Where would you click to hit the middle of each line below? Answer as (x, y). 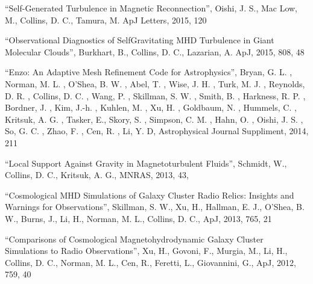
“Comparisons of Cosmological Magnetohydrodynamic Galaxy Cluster (134, 239)
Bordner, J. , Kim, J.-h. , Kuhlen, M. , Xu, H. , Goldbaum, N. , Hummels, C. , (151, 107)
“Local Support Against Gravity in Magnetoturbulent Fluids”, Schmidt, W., (146, 163)
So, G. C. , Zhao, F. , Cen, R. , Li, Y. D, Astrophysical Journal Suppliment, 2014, (157, 131)
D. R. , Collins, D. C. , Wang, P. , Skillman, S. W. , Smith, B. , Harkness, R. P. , (155, 95)
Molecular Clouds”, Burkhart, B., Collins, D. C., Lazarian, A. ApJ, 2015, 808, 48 (155, 51)
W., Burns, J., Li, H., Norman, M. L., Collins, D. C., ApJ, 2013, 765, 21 (138, 218)
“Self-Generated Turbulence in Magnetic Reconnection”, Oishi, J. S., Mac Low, (151, 8)
